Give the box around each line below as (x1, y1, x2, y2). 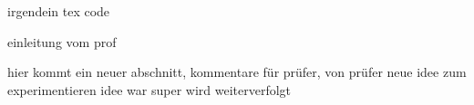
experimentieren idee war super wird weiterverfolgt (7, 80, 292, 99)
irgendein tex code (7, 2, 110, 20)
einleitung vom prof (7, 32, 117, 51)
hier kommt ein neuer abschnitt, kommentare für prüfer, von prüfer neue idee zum (7, 62, 467, 81)
